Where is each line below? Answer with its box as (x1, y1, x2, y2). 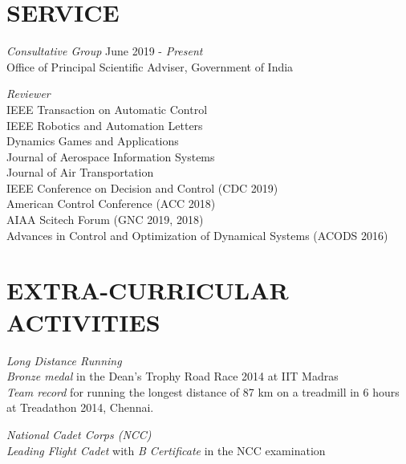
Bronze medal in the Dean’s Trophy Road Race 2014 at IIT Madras (6, 368, 339, 385)
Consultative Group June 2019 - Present (6, 43, 203, 59)
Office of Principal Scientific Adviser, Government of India (6, 58, 294, 75)
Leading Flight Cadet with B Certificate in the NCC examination (6, 442, 326, 458)
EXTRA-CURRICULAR (6, 274, 289, 307)
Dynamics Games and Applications (6, 132, 179, 149)
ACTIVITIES (6, 305, 160, 338)
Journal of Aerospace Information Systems (6, 148, 215, 165)
